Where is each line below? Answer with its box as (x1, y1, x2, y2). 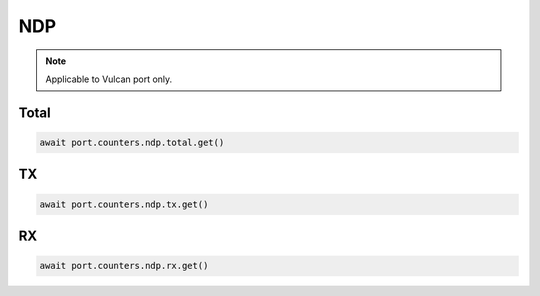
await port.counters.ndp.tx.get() (39, 198, 209, 210)
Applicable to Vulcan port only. (45, 73, 173, 85)
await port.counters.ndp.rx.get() (39, 260, 209, 272)
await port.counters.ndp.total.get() (39, 136, 225, 148)
